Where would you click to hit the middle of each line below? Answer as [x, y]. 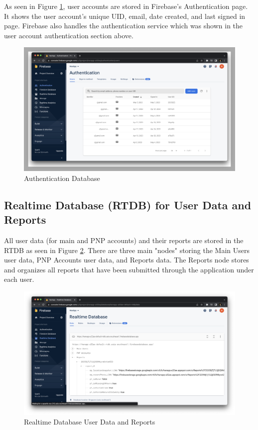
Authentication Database [62, 178]
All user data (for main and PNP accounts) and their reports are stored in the [124, 240]
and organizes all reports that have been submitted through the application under [129, 269]
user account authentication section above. [69, 35]
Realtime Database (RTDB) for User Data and [128, 205]
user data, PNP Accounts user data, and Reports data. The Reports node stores [127, 260]
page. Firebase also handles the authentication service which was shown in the [124, 26]
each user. [19, 279]
